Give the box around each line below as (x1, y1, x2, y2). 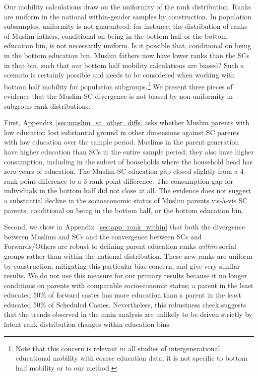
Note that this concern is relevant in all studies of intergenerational (15, 343, 220, 353)
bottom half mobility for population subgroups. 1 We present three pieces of (4, 79, 233, 91)
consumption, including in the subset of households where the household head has (4, 156, 253, 166)
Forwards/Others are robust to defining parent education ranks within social (4, 241, 236, 251)
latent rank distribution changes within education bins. (4, 319, 171, 329)
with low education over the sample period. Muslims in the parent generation (4, 137, 239, 147)
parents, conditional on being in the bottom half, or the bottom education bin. (4, 205, 244, 215)
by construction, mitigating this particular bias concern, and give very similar (4, 260, 240, 271)
